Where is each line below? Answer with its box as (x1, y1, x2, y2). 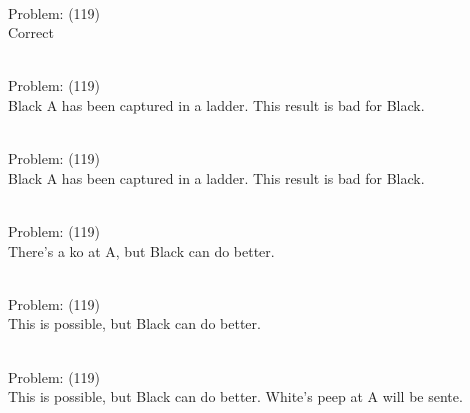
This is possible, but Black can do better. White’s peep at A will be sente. (8, 386, 463, 407)
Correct (8, 22, 54, 43)
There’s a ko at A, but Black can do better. (8, 240, 275, 261)
